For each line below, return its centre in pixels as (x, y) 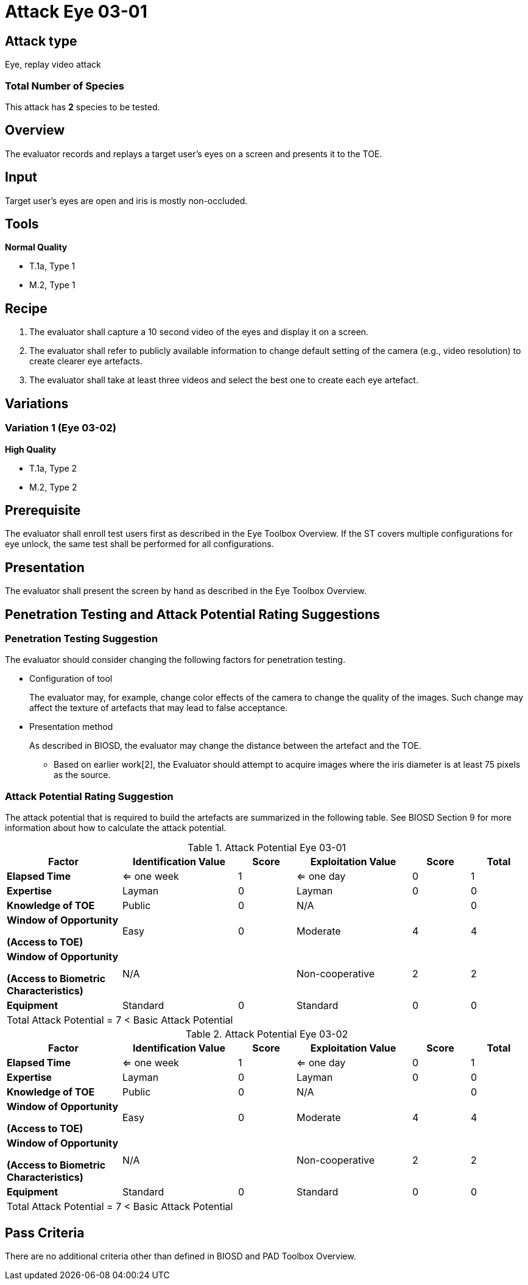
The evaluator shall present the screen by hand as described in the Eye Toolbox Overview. (186, 591)
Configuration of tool (71, 679)
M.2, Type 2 (53, 487)
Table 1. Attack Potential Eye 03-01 (267, 848)
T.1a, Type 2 (53, 468)
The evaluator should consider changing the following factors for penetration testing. (175, 660)
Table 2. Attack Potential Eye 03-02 (267, 1034)
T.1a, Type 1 (52, 266)
